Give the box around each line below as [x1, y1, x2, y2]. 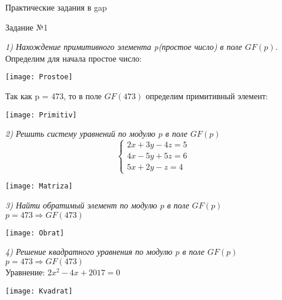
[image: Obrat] [5, 228, 65, 237]
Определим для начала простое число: [5, 52, 142, 64]
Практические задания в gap [5, 1, 107, 13]
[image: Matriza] [5, 182, 73, 191]
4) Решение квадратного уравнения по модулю [5, 245, 173, 258]
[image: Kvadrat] [5, 286, 73, 295]
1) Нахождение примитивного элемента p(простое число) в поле [5, 41, 242, 53]
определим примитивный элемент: [145, 90, 268, 102]
